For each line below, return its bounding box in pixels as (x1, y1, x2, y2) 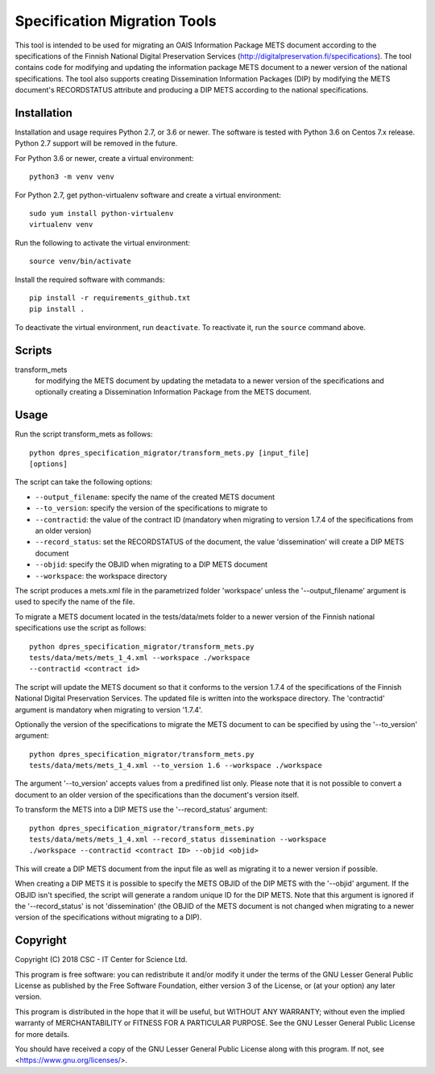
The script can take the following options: (14, 477, 153, 487)
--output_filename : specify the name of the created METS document (35, 492, 275, 502)
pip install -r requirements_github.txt (29, 293, 191, 302)
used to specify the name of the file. (14, 597, 135, 607)
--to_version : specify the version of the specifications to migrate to (35, 503, 268, 513)
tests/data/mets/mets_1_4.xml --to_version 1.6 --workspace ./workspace (29, 761, 322, 770)
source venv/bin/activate (29, 257, 132, 266)
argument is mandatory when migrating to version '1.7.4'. (14, 704, 203, 714)
